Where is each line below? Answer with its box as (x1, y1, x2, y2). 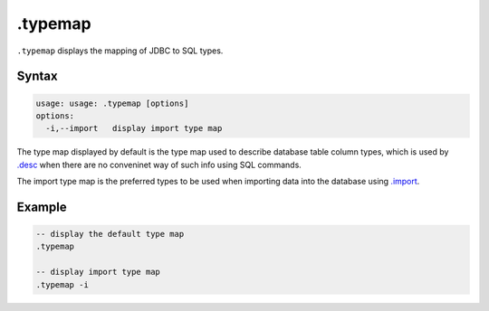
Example (16, 199, 67, 214)
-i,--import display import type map (45, 123, 223, 134)
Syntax (16, 69, 58, 84)
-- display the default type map (35, 229, 185, 240)
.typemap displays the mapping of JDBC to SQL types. (16, 45, 224, 56)
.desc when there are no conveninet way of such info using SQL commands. (16, 159, 302, 170)
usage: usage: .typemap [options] (35, 98, 189, 108)
